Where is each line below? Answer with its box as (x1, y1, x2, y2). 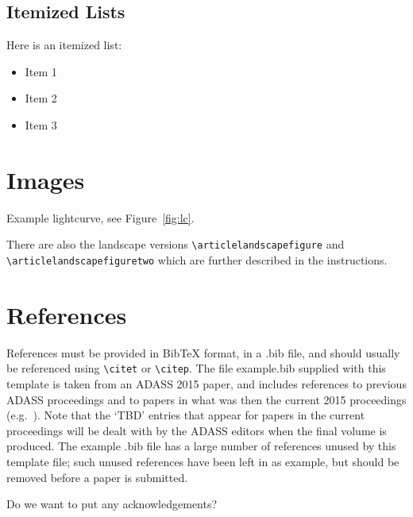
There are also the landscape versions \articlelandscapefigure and (6, 236, 345, 253)
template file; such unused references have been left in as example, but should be (6, 453, 399, 469)
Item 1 (25, 63, 57, 79)
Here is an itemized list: (6, 37, 122, 53)
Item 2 (25, 90, 57, 106)
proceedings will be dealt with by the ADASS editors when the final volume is (6, 422, 387, 438)
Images (6, 163, 85, 195)
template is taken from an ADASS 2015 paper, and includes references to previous (6, 375, 407, 392)
